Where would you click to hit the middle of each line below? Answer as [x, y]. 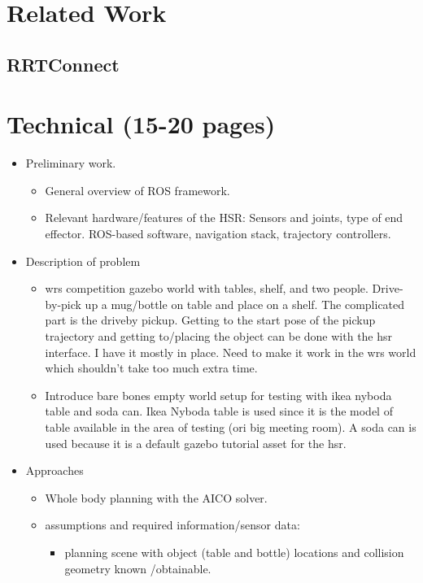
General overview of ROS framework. [137, 190]
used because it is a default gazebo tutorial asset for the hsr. [196, 443]
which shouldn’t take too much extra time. [151, 368]
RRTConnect [63, 64]
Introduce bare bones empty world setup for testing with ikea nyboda [218, 395]
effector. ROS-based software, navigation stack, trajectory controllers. [218, 234]
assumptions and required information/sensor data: [172, 525]
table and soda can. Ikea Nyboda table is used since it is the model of [219, 411]
